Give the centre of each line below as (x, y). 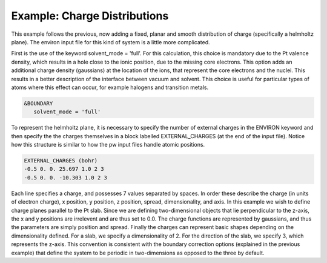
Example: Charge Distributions (90, 16)
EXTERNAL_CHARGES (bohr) (61, 161)
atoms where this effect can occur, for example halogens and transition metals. (110, 87)
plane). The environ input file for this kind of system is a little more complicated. (111, 42)
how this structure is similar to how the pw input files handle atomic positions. (108, 145)
